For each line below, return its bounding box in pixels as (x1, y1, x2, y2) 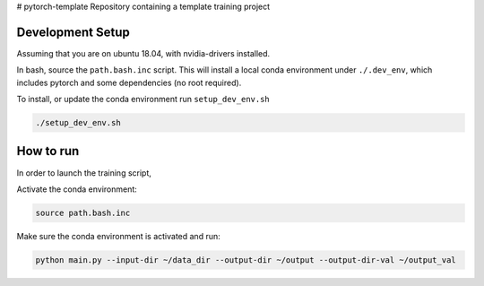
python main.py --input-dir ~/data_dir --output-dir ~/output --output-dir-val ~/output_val (35, 255, 456, 264)
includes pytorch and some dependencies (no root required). (16, 77, 242, 88)
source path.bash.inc (35, 207, 131, 218)
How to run (16, 143, 80, 159)
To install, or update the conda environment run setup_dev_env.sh (16, 94, 271, 105)
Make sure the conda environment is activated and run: (16, 230, 221, 241)
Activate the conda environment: (16, 184, 138, 195)
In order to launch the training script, (16, 167, 152, 178)
